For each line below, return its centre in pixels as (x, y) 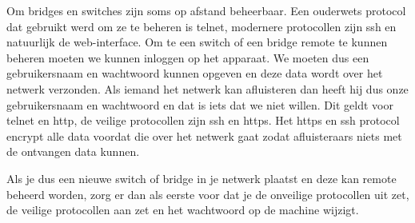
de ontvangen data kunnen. (73, 151)
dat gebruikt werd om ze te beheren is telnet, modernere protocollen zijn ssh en (202, 26)
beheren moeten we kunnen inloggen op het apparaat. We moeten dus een (188, 57)
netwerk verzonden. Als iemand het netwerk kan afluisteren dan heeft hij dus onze (207, 88)
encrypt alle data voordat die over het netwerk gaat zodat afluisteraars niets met (204, 135)
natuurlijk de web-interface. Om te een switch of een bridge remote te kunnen (197, 42)
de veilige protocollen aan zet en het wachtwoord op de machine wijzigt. (183, 210)
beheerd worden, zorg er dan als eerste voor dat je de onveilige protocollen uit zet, (208, 194)
